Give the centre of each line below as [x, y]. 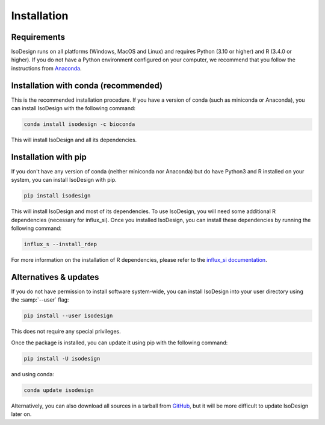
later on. [21, 414]
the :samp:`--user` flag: [40, 300]
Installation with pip [49, 157]
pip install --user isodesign [68, 316]
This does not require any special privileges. [66, 332]
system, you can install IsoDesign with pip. [64, 180]
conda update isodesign [59, 390]
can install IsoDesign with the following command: [73, 108]
